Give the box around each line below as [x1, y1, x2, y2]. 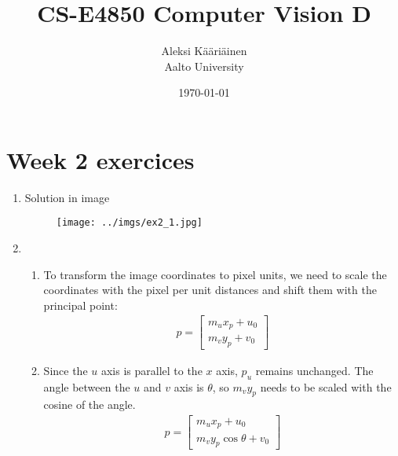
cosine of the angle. [43, 396, 136, 413]
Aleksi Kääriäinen [161, 42, 247, 59]
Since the [43, 362, 88, 378]
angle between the [43, 378, 130, 395]
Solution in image [24, 189, 110, 205]
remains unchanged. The [255, 362, 374, 378]
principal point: [43, 296, 118, 313]
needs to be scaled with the [260, 378, 392, 395]
